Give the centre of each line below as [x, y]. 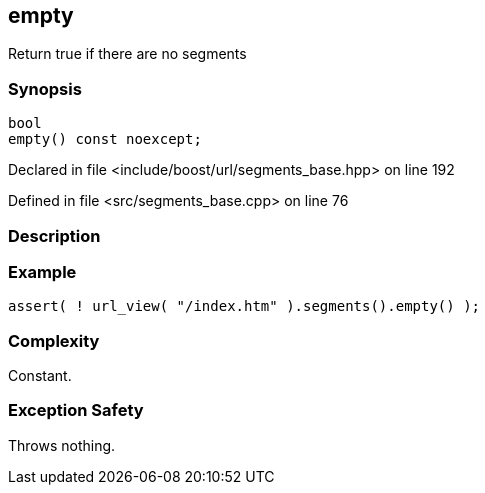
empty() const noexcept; [105, 139]
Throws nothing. [62, 445]
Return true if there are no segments [127, 54]
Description [54, 235]
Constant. [40, 376]
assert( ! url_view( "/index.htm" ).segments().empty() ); [244, 306]
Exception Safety [76, 410]
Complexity [54, 340]
